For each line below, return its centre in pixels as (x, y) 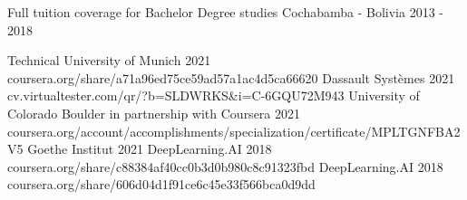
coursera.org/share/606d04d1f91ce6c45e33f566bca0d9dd (161, 184)
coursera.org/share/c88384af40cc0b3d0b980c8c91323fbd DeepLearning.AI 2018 (225, 166)
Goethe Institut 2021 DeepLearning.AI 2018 (150, 149)
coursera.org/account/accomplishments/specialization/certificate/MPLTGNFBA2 (234, 131)
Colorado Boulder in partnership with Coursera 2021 (154, 113)
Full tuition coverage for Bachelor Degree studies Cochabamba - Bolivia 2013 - (225, 12)
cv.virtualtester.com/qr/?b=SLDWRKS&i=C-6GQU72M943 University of (214, 95)
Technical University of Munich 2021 (109, 60)
